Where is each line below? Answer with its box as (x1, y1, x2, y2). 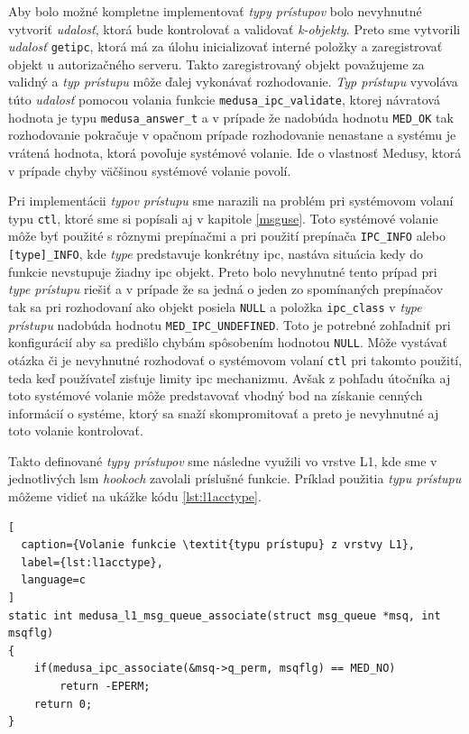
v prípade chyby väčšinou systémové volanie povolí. (8, 161, 291, 179)
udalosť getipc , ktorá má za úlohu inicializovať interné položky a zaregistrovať (8, 37, 443, 56)
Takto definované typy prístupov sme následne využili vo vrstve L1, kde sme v (8, 451, 437, 470)
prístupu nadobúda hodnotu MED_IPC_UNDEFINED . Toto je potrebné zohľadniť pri (8, 315, 451, 334)
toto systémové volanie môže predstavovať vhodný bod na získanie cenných (8, 386, 423, 405)
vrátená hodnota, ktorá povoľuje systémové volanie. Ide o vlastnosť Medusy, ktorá (8, 142, 462, 161)
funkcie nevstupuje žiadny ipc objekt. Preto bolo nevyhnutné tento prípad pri (8, 261, 437, 280)
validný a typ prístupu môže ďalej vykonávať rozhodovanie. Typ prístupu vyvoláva (8, 72, 458, 91)
